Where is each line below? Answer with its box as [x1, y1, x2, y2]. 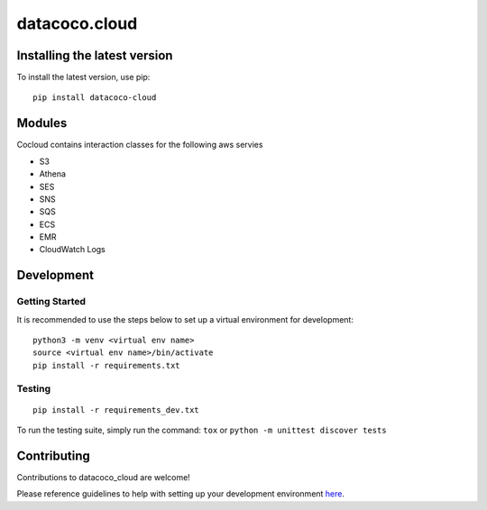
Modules [16, 115, 68, 131]
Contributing [16, 448, 90, 463]
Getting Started [16, 296, 86, 308]
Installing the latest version [16, 48, 173, 63]
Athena [39, 168, 67, 179]
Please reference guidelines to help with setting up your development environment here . [16, 488, 345, 499]
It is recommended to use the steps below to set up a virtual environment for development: [16, 314, 354, 324]
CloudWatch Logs [39, 244, 106, 255]
